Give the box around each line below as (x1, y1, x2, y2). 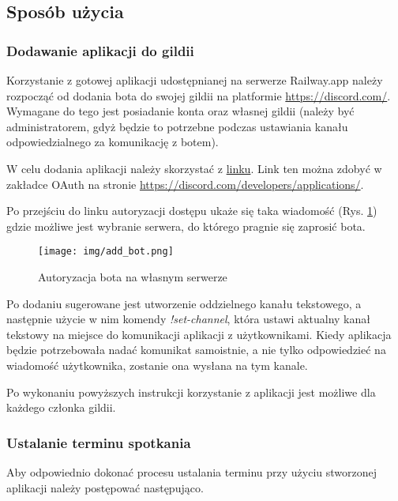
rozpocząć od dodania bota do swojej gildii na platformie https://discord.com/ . (6, 87, 391, 104)
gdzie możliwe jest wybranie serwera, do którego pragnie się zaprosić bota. (6, 217, 366, 234)
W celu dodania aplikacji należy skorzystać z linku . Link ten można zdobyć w (6, 160, 382, 176)
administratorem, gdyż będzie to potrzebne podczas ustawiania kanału (6, 118, 348, 134)
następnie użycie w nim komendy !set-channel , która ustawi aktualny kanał (6, 311, 370, 327)
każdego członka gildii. (6, 399, 116, 416)
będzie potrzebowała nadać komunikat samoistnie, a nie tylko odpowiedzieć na (6, 341, 386, 358)
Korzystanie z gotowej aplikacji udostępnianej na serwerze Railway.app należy (6, 72, 383, 88)
